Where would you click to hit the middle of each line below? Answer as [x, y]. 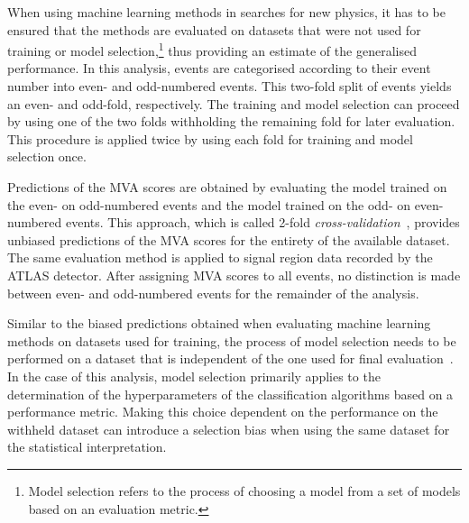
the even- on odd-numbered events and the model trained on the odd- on [209, 204]
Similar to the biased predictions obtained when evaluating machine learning [219, 323]
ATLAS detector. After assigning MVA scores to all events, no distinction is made [234, 275]
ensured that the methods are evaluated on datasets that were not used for [214, 29]
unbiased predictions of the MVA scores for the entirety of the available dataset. [229, 239]
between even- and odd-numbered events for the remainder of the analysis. [213, 293]
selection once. [47, 156]
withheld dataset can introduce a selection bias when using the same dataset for [229, 429]
